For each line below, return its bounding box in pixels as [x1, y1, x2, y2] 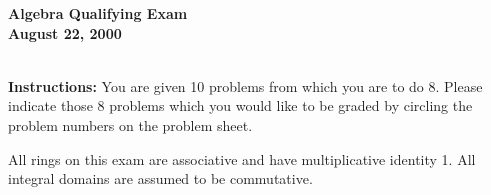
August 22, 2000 [8, 22, 122, 43]
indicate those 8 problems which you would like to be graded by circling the [8, 95, 473, 116]
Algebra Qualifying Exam [8, 3, 188, 23]
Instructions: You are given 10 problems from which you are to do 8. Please [8, 75, 483, 96]
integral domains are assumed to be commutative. [8, 168, 313, 189]
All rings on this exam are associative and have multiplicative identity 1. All [8, 148, 476, 169]
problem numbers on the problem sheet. [8, 114, 253, 135]
